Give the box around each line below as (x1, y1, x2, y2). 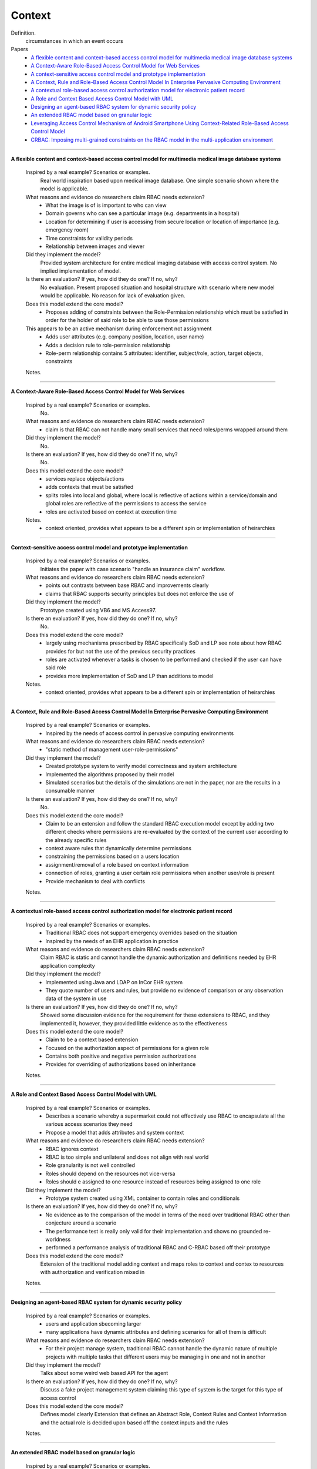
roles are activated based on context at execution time (45, 508, 177, 515)
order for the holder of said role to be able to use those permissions (45, 317, 210, 324)
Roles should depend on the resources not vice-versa (45, 1170, 176, 1177)
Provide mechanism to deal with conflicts (45, 877, 145, 884)
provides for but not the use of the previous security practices (45, 648, 196, 655)
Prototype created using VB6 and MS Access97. (40, 606, 157, 613)
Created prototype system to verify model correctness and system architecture (45, 763, 237, 770)
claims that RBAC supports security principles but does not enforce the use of (45, 590, 234, 597)
